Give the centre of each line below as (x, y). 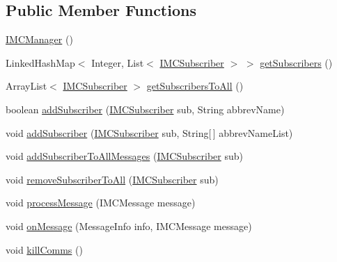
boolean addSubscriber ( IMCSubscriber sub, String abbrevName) (145, 109)
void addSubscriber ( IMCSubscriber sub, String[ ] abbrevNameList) (149, 132)
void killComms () (44, 249)
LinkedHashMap (40, 62)
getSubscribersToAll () (195, 86)
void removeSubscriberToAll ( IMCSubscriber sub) (112, 179)
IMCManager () (39, 39)
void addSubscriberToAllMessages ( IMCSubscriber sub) (124, 156)
